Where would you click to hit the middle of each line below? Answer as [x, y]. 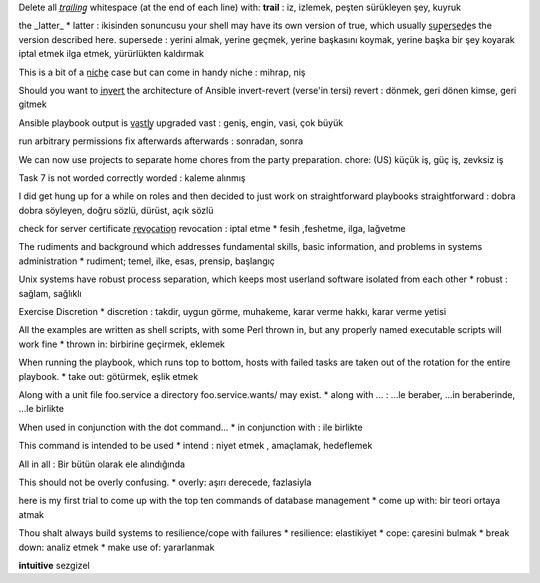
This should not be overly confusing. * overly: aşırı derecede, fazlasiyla [165, 482]
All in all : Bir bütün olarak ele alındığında [101, 464]
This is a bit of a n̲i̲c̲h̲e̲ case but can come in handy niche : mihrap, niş [162, 72]
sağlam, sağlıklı [50, 293]
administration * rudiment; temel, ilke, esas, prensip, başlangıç [146, 261]
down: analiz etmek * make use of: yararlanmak [116, 547]
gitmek [32, 104]
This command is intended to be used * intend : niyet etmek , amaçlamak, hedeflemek [195, 446]
